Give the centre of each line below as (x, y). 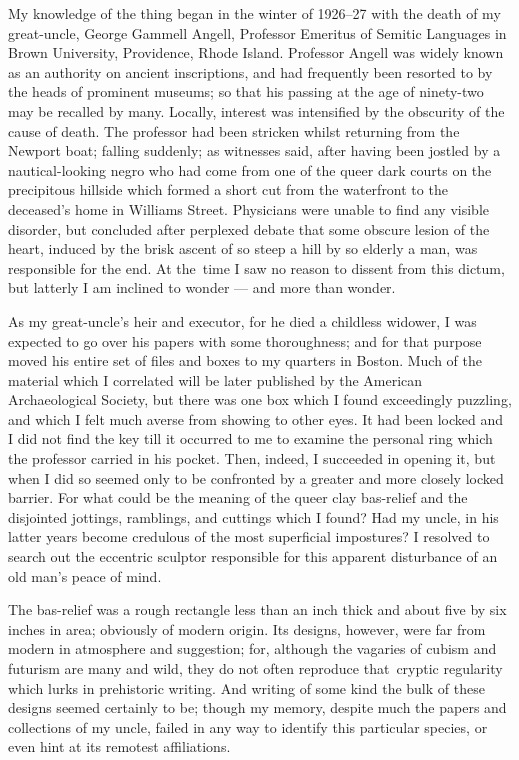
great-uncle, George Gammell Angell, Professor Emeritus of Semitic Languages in (257, 32)
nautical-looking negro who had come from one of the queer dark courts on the (250, 169)
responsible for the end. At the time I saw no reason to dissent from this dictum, (256, 267)
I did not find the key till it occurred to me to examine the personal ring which (250, 438)
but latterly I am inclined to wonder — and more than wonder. (202, 287)
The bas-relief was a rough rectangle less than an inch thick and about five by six (257, 609)
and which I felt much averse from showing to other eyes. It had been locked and (255, 418)
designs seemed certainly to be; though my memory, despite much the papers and (257, 707)
